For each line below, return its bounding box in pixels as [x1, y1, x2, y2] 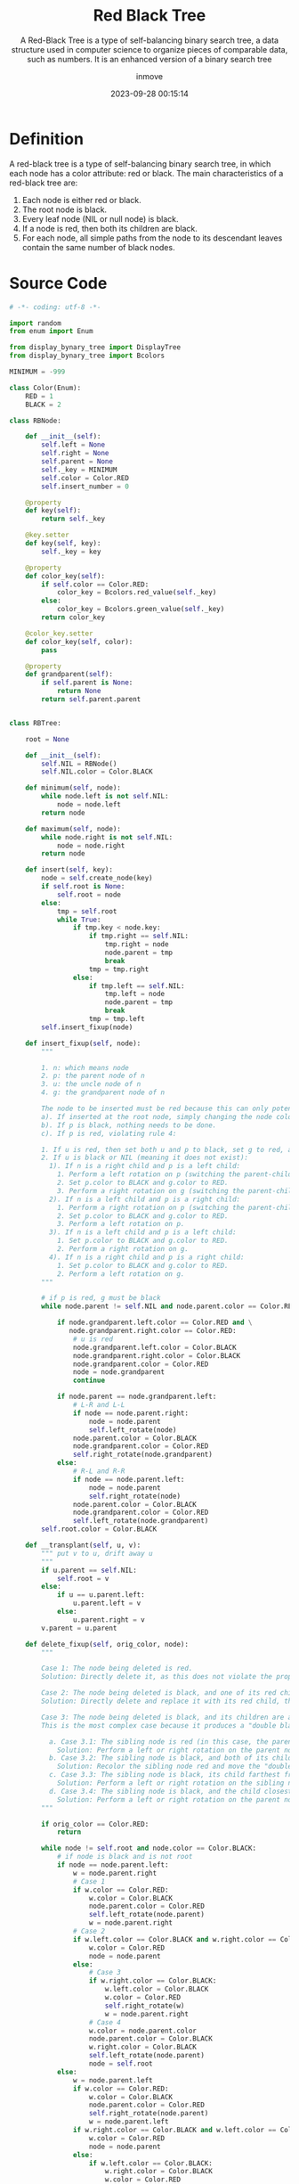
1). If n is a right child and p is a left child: [48, 1162, 241, 1171]
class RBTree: [9, 718, 62, 727]
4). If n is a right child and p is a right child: [48, 1253, 245, 1262]
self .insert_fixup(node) [41, 1022, 133, 1032]
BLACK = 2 [25, 400, 62, 409]
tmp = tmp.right [88, 964, 149, 974]
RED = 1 [25, 391, 53, 401]
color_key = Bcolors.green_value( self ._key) [56, 605, 225, 614]
